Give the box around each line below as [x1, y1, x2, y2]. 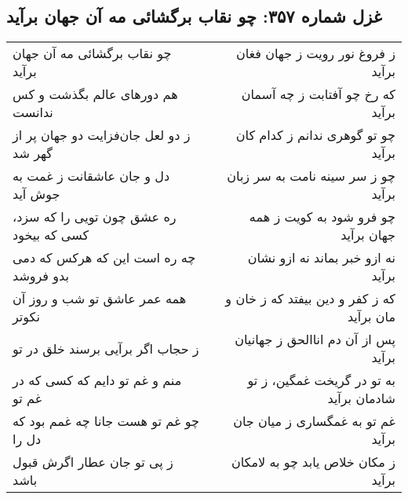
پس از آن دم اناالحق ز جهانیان [235, 330, 395, 349]
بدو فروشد [13, 266, 69, 285]
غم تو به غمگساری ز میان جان [233, 412, 395, 431]
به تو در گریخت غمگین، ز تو [247, 371, 395, 390]
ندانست [13, 103, 53, 122]
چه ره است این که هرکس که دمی [13, 248, 196, 267]
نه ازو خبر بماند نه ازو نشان [247, 248, 395, 267]
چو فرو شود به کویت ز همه [249, 207, 395, 226]
